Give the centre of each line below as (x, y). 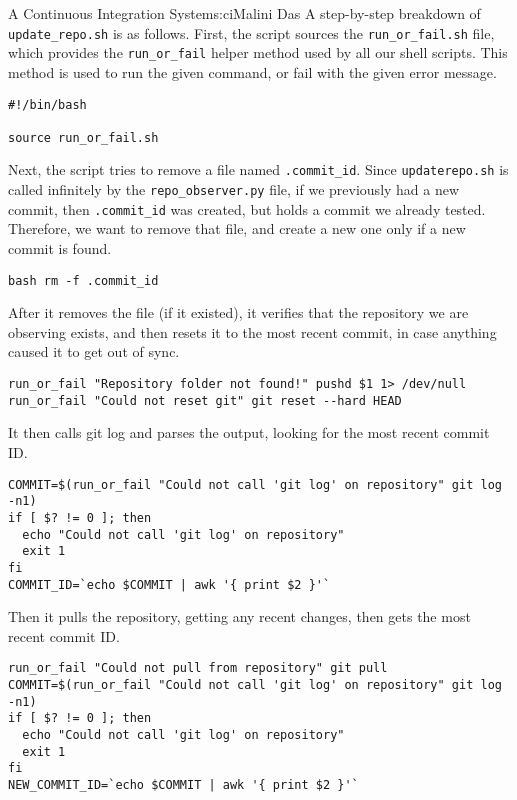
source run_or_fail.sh (83, 137)
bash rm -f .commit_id (83, 280)
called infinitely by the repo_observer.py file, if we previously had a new (234, 189)
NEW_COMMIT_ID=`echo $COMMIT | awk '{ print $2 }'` (183, 784)
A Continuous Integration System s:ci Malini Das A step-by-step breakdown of (244, 13)
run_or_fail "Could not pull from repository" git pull (198, 668)
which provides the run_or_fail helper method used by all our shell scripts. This (258, 52)
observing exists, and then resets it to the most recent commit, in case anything (252, 331)
